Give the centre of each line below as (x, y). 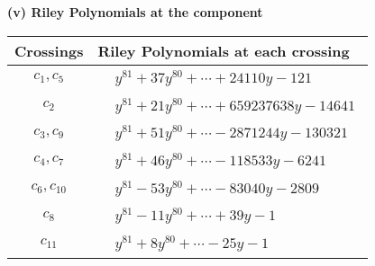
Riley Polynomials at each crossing (224, 50)
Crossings (49, 50)
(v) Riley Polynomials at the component (135, 12)
